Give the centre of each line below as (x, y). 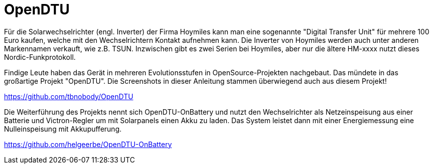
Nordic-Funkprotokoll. (40, 57)
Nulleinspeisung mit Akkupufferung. (63, 129)
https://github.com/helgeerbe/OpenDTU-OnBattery (88, 144)
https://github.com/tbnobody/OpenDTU (69, 96)
